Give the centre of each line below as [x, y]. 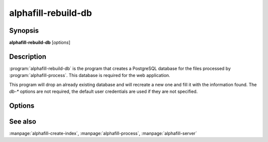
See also [23, 121]
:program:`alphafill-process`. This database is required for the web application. [90, 75]
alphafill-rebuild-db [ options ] [40, 43]
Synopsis [24, 31]
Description [28, 56]
